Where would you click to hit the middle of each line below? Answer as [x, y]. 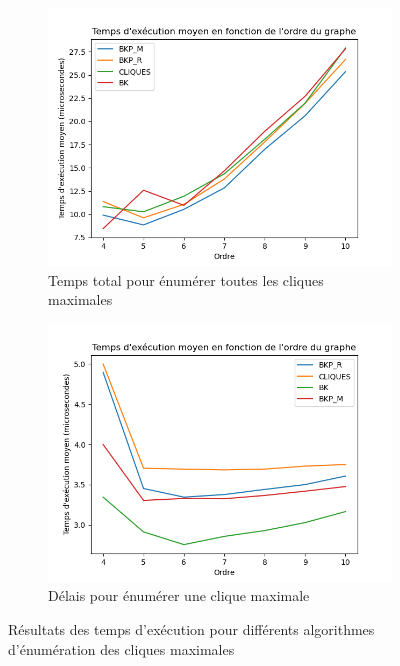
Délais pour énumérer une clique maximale [179, 595]
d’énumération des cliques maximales [121, 648]
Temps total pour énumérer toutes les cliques [186, 279]
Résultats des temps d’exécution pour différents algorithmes [191, 628]
